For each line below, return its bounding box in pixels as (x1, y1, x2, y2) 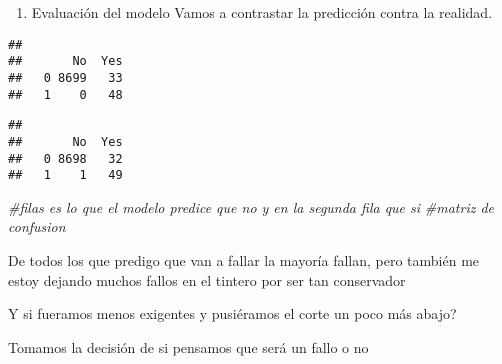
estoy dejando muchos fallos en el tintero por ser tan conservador (8, 269, 406, 290)
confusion (8, 216, 66, 237)
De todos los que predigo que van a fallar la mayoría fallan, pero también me (8, 250, 480, 271)
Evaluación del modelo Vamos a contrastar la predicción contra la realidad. (31, 2, 493, 22)
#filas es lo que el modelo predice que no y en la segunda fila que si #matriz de (8, 196, 495, 217)
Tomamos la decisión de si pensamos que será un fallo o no (8, 336, 369, 357)
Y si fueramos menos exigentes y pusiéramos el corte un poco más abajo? (8, 303, 457, 324)
